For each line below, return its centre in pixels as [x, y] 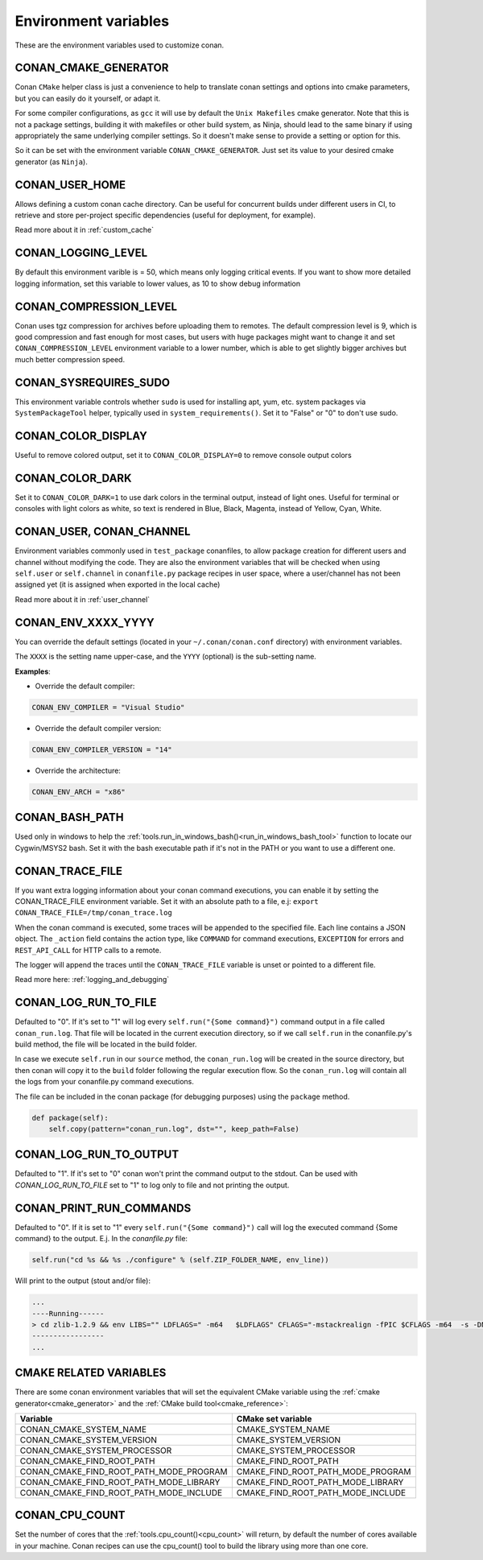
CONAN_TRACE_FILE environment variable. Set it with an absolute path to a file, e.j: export [167, 902]
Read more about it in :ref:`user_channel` [83, 599]
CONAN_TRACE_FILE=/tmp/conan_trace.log [93, 913]
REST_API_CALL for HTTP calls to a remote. [88, 950]
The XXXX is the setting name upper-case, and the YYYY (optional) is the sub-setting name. [166, 657]
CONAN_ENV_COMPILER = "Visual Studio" [108, 707]
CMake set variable [274, 1418]
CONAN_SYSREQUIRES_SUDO [93, 382]
